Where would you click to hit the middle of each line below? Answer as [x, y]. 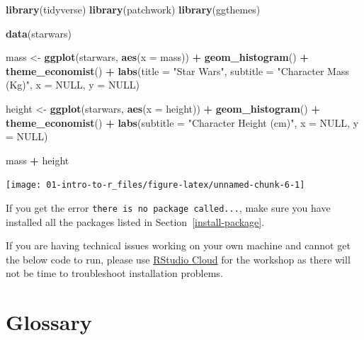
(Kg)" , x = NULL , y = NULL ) [73, 85]
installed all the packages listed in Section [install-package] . [135, 221]
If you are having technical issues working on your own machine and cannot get [178, 245]
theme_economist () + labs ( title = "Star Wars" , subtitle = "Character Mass [177, 70]
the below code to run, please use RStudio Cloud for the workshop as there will [178, 259]
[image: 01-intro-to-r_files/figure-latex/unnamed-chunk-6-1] [155, 185]
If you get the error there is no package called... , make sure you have [168, 208]
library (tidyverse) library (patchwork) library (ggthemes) [133, 9]
